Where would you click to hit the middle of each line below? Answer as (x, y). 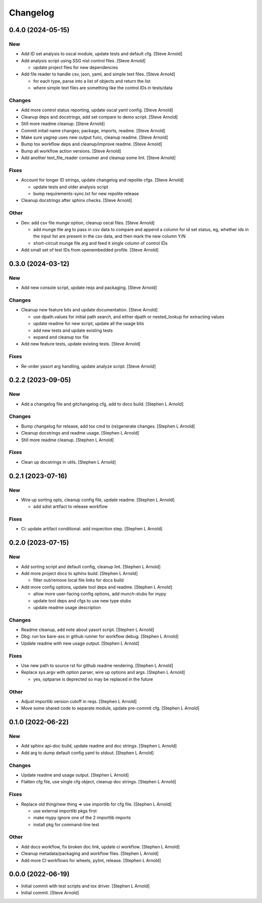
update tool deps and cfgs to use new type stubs (82, 600)
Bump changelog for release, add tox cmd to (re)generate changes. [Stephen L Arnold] (108, 426)
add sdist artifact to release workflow (70, 506)
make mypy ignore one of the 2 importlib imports (82, 818)
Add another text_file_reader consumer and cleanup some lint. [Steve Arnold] (98, 158)
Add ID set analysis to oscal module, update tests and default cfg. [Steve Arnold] (102, 54)
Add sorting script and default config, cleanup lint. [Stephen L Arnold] (91, 566)
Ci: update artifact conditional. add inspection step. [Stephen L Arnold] (92, 529)
